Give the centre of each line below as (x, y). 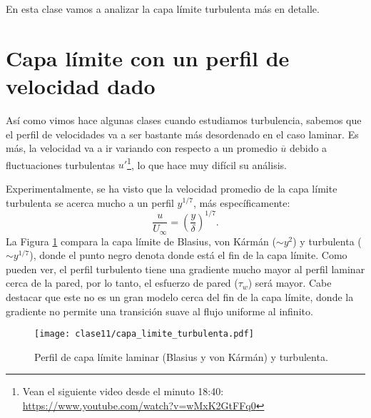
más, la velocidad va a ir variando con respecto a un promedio (142, 148)
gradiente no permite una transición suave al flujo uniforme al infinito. (159, 311)
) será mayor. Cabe (290, 283)
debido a (308, 148)
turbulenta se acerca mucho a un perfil (90, 202)
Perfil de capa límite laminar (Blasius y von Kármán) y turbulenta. (181, 356)
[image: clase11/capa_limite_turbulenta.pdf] (144, 334)
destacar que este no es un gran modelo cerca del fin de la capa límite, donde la (180, 297)
